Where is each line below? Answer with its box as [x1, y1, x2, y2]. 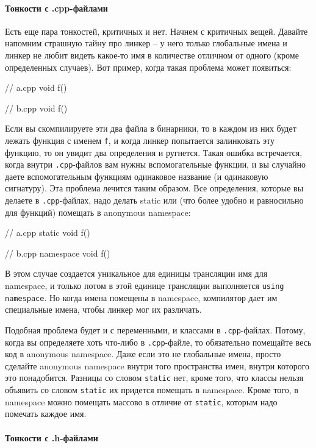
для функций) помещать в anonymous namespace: [5, 205, 191, 218]
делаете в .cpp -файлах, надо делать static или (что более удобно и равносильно [5, 194, 304, 207]
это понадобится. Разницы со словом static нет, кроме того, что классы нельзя [5, 371, 304, 384]
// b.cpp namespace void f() [5, 246, 110, 259]
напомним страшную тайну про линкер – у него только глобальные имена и [5, 37, 287, 49]
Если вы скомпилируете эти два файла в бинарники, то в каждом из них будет [5, 122, 296, 135]
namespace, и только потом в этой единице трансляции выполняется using [5, 279, 284, 292]
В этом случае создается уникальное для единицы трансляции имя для [5, 267, 268, 280]
